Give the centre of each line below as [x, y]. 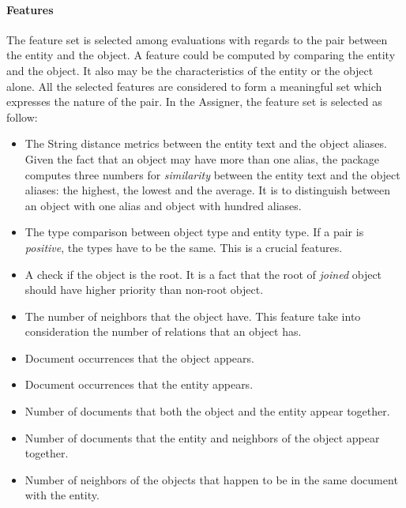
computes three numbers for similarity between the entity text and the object [212, 174]
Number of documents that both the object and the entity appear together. [207, 411]
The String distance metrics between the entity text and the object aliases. [206, 143]
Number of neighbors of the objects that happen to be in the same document [211, 479]
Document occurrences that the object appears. [139, 357]
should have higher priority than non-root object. [144, 290]
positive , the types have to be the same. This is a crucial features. [184, 247]
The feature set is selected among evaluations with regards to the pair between [197, 39]
